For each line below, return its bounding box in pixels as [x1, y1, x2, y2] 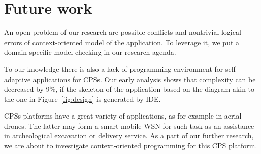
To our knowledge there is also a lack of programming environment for [4, 63, 223, 74]
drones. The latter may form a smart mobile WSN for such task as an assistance [4, 120, 254, 131]
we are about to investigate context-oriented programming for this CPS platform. [4, 140, 257, 151]
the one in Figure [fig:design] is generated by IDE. [4, 93, 161, 104]
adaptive [4, 73, 31, 84]
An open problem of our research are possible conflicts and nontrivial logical [4, 27, 241, 37]
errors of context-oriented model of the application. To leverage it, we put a [4, 36, 240, 47]
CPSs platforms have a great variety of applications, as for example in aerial [4, 110, 242, 121]
